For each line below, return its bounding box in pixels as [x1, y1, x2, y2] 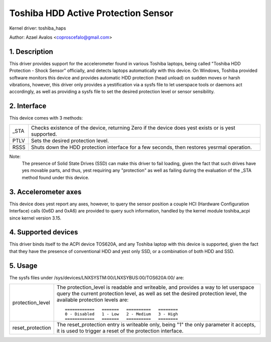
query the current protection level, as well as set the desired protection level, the [56, 290, 247, 297]
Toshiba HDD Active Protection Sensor [9, 8, 174, 19]
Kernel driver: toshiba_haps [9, 25, 66, 31]
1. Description [9, 47, 54, 56]
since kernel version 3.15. [9, 215, 62, 221]
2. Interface [9, 102, 47, 110]
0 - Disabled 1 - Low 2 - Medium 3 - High [64, 311, 178, 317]
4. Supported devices [9, 228, 78, 237]
